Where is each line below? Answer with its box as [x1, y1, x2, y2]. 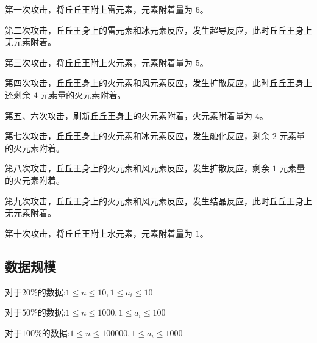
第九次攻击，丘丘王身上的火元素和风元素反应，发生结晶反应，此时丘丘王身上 [5, 194, 312, 207]
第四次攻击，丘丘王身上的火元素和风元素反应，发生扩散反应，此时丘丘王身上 [5, 76, 312, 89]
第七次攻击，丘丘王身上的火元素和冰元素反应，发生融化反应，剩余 [5, 129, 269, 142]
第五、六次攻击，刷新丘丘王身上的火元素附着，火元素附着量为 [5, 109, 252, 121]
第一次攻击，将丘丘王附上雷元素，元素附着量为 [5, 3, 193, 15]
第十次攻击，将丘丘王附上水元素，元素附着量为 [5, 226, 193, 239]
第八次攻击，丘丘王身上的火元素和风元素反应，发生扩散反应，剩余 [5, 162, 269, 175]
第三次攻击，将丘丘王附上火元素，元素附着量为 [5, 56, 193, 68]
